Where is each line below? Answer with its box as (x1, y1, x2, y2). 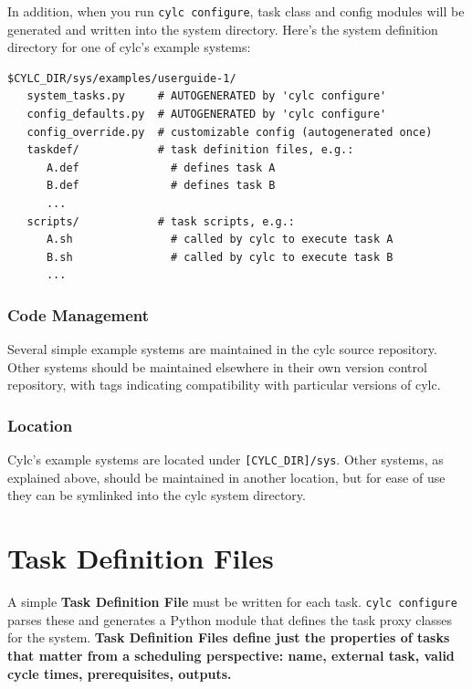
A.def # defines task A (46, 161, 276, 174)
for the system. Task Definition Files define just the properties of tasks (7, 628, 450, 647)
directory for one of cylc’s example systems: (7, 37, 251, 57)
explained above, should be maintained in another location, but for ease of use (7, 467, 446, 486)
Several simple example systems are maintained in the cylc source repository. (7, 339, 437, 359)
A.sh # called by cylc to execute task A (46, 233, 393, 246)
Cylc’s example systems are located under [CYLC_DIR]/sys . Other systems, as (7, 450, 444, 469)
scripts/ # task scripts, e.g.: (26, 214, 295, 228)
